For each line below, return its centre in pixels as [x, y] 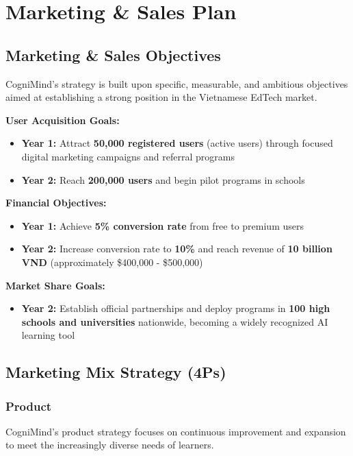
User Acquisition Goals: [63, 120]
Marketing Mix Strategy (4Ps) [116, 372]
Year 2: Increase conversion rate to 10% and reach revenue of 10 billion [177, 249]
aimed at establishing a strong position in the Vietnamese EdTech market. [161, 97]
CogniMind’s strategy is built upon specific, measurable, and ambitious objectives [177, 83]
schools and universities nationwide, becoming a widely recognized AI [175, 321]
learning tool [48, 335]
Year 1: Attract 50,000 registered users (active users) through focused [177, 143]
